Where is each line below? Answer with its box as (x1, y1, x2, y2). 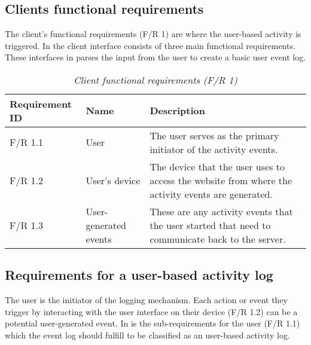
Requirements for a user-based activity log (5, 265, 273, 284)
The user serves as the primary (150, 128, 279, 142)
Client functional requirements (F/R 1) (73, 72, 238, 87)
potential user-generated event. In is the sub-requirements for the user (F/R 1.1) (5, 317, 300, 329)
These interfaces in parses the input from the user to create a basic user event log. (5, 51, 306, 63)
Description (150, 103, 205, 118)
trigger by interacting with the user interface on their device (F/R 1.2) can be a (5, 305, 298, 317)
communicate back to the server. (150, 231, 286, 246)
